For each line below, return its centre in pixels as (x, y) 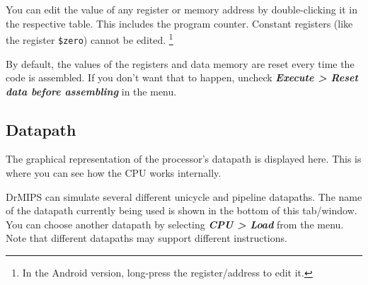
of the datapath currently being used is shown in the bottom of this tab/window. (182, 210)
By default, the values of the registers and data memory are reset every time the (180, 63)
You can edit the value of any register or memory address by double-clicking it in (182, 9)
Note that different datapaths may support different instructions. (146, 238)
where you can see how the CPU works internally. (114, 173)
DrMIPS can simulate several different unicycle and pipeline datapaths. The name (184, 196)
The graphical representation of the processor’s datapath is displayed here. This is (184, 159)
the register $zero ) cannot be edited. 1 (90, 39)
